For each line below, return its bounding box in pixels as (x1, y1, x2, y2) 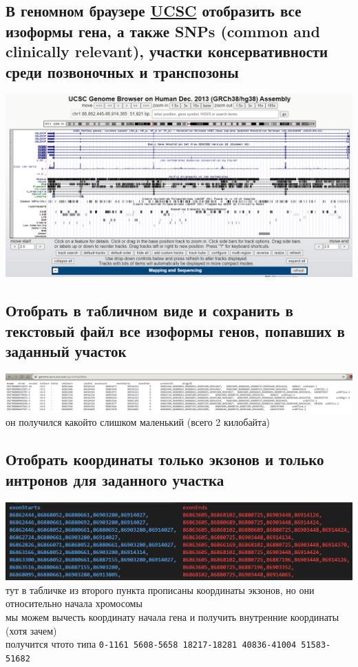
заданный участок (6, 340, 127, 361)
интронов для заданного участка (6, 469, 224, 490)
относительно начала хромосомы (6, 596, 143, 610)
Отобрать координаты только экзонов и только (6, 449, 324, 470)
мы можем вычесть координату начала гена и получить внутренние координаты (6, 610, 339, 624)
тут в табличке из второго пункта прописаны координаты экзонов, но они (6, 582, 315, 597)
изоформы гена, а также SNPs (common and (6, 20, 320, 41)
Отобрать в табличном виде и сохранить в (6, 300, 293, 321)
